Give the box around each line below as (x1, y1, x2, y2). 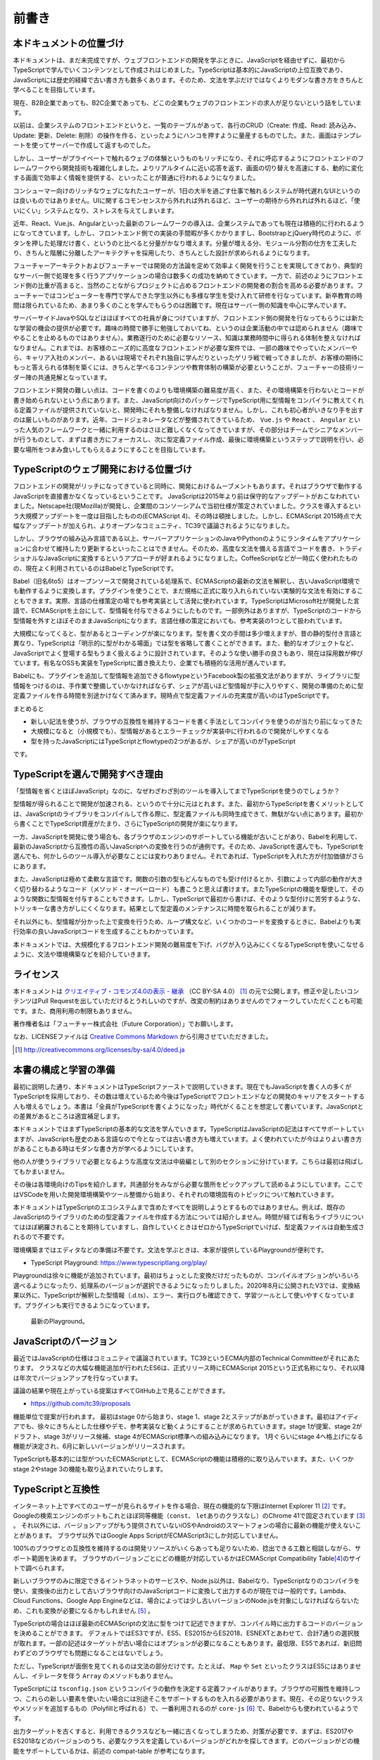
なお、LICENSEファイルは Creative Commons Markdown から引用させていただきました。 (13, 1032, 272, 1041)
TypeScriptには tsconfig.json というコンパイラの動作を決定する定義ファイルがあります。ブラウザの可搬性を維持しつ (13, 1685, 360, 1693)
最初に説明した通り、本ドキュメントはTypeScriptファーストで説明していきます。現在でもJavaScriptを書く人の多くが (13, 1082, 352, 1090)
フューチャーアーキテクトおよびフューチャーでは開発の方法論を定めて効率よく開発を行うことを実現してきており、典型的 (13, 261, 362, 270)
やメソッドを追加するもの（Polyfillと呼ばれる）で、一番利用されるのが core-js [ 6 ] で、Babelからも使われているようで (13, 1704, 359, 1713)
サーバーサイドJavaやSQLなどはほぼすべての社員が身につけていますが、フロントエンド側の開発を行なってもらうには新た (13, 314, 365, 322)
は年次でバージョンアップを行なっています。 (13, 1374, 142, 1382)
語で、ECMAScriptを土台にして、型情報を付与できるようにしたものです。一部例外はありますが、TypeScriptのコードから (13, 606, 362, 615)
